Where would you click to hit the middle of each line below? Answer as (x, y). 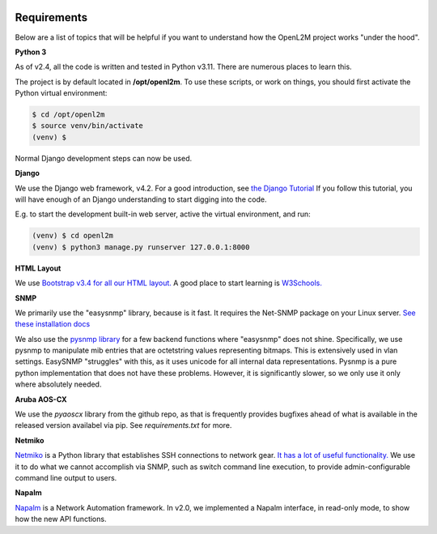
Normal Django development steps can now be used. (104, 158)
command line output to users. (66, 478)
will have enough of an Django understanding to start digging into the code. (141, 199)
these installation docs (53, 324)
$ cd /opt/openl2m (68, 115)
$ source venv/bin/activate (87, 126)
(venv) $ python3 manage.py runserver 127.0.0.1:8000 (141, 247)
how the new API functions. (61, 519)
